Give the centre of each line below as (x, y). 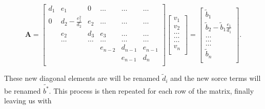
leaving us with (28, 101)
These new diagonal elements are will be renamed (82, 78)
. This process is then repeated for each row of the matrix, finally (151, 90)
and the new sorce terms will (216, 78)
